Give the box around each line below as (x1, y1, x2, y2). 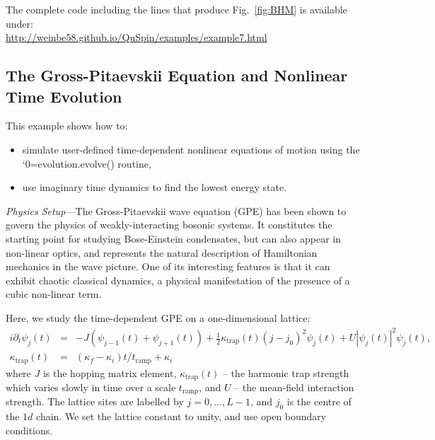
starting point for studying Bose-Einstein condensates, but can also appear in (6, 231, 341, 245)
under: (6, 16, 33, 30)
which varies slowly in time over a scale (6, 379, 176, 394)
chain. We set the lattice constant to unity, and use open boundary (36, 409, 327, 424)
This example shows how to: (6, 118, 128, 133)
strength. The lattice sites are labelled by (6, 394, 184, 409)
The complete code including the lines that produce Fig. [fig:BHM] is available (6, 2, 347, 16)
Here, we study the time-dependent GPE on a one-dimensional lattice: (6, 310, 311, 325)
